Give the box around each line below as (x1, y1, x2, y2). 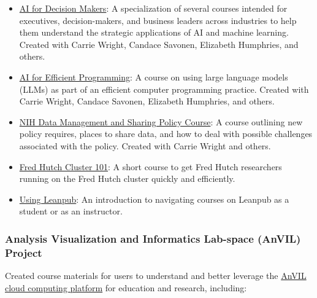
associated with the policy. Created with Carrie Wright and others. (19, 139, 271, 152)
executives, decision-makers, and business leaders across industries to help (19, 14, 297, 26)
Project (5, 245, 42, 260)
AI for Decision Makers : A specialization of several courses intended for (19, 2, 288, 14)
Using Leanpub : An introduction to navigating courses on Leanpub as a (19, 192, 289, 205)
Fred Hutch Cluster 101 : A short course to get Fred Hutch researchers (19, 160, 282, 173)
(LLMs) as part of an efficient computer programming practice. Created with (19, 82, 309, 95)
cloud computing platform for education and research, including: (5, 281, 247, 294)
